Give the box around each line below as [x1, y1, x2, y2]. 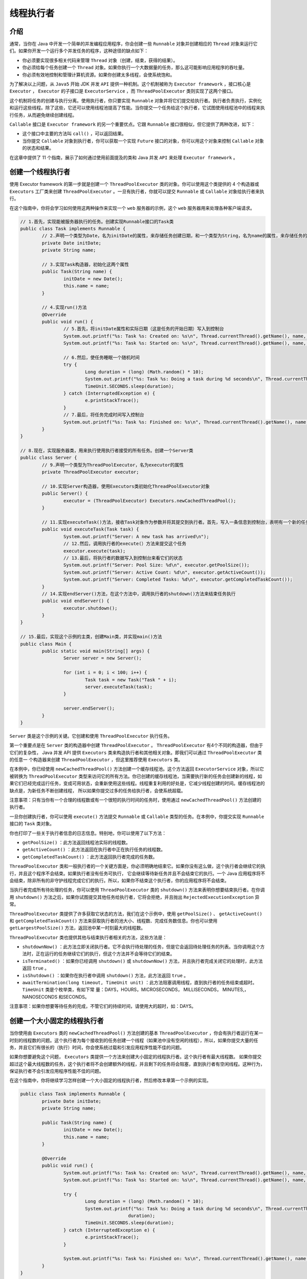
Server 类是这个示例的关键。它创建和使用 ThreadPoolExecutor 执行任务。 [9, 733, 172, 739]
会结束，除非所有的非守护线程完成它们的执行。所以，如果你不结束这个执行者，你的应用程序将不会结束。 [9, 877, 229, 884]
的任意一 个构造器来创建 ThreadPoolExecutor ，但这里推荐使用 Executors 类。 [9, 757, 183, 763]
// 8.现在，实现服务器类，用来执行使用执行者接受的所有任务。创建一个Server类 [20, 448, 194, 454]
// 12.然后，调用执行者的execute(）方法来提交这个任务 [63, 541, 187, 547]
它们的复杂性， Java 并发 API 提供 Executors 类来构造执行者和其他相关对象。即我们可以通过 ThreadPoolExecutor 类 [9, 749, 262, 756]
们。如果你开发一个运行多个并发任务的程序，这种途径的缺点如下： [9, 48, 148, 54]
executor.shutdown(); [63, 605, 118, 611]
